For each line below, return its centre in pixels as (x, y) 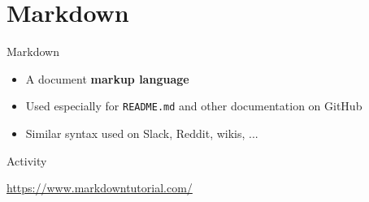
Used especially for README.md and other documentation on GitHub (194, 106)
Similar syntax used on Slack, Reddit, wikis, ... (142, 133)
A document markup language (107, 78)
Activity (27, 160)
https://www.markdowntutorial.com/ (100, 188)
